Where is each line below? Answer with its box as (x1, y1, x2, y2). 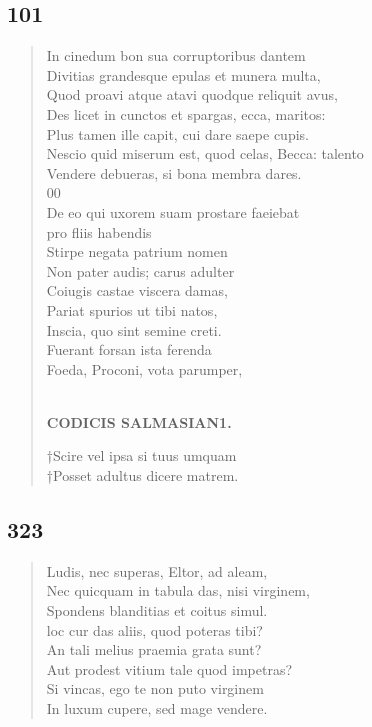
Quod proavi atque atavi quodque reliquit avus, (46, 84, 338, 105)
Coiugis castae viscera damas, (46, 280, 228, 301)
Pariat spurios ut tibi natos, (46, 299, 218, 320)
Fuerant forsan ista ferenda (46, 339, 212, 360)
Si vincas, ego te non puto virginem (46, 678, 264, 699)
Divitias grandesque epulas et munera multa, (46, 64, 321, 85)
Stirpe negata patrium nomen (46, 241, 228, 262)
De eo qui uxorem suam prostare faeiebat (46, 201, 300, 222)
